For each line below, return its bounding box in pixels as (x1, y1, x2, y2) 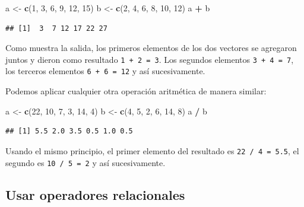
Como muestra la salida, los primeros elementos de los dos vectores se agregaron (5, 42, 297, 54)
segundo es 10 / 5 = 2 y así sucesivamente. (5, 156, 166, 168)
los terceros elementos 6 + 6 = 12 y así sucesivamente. (5, 65, 205, 77)
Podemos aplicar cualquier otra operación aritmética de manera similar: (5, 85, 267, 97)
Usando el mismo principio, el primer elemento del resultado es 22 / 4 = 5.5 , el (5, 144, 299, 157)
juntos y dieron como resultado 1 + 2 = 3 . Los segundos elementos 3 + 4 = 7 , (5, 53, 294, 65)
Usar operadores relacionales (5, 185, 185, 203)
